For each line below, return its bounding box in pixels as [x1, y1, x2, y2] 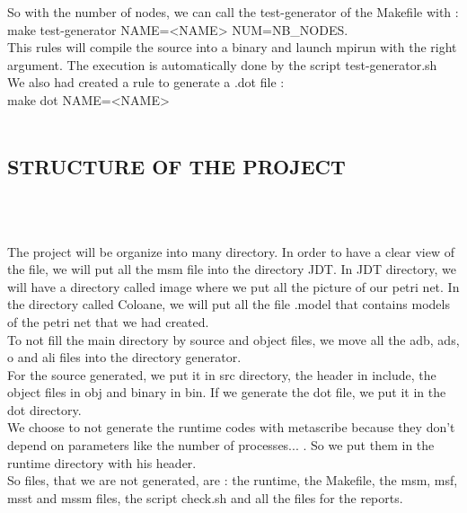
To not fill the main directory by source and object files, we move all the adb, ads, [7, 330, 460, 349]
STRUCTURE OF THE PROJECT [7, 152, 346, 180]
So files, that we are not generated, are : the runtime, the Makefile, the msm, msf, [7, 471, 458, 490]
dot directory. [7, 400, 82, 419]
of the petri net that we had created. [7, 312, 209, 331]
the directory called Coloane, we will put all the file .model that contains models [7, 295, 450, 314]
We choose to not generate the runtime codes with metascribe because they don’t [7, 418, 455, 437]
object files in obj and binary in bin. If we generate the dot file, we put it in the [7, 383, 446, 402]
